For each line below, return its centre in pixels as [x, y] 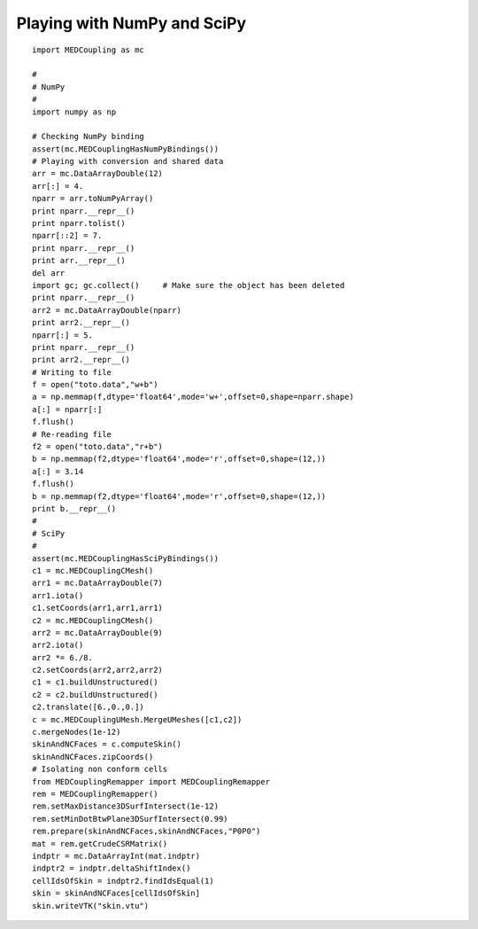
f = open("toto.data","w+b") [95, 385]
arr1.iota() [58, 595]
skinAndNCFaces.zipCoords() [93, 757]
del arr [49, 273]
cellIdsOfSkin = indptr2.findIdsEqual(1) [123, 881]
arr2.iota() [58, 645]
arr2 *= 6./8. [62, 657]
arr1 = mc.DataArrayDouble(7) [98, 583]
